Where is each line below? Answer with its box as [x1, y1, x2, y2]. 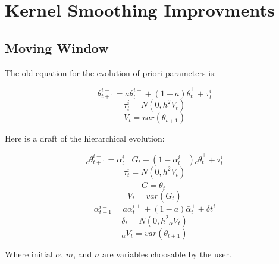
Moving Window [5, 38, 109, 56]
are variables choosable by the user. [102, 247, 231, 260]
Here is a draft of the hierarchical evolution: [5, 132, 165, 144]
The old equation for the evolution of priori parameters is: [5, 66, 217, 78]
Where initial [5, 247, 53, 260]
